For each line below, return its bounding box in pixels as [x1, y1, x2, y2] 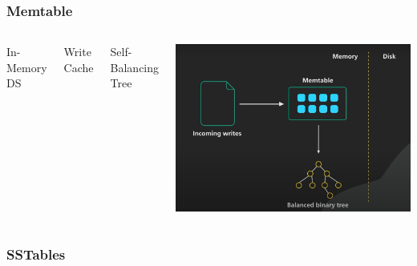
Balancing [110, 58, 160, 75]
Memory [6, 58, 47, 75]
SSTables [6, 244, 66, 264]
